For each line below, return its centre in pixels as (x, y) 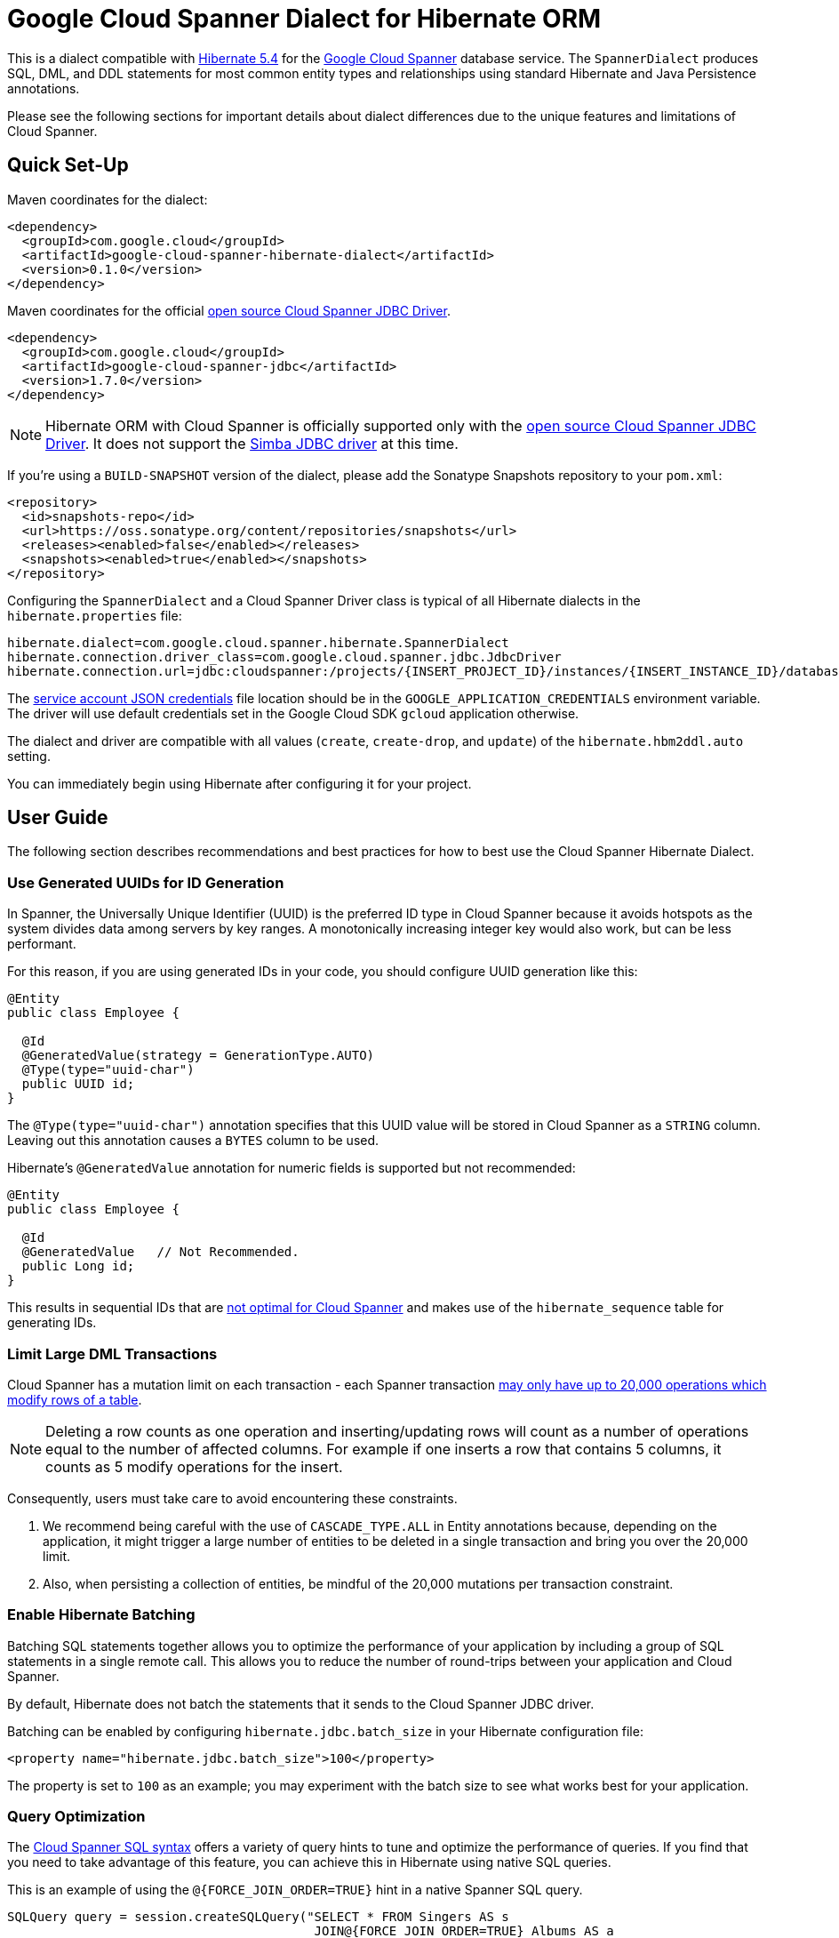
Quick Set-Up (68, 165)
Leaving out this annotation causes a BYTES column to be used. (193, 1141)
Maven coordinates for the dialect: (108, 199)
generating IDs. (52, 1323)
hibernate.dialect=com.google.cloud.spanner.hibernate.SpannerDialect (258, 642)
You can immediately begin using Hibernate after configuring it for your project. (240, 783)
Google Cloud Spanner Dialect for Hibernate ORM (304, 19)
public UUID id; (78, 1084)
